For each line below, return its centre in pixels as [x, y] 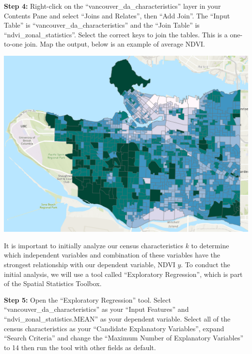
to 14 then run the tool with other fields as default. [80, 347]
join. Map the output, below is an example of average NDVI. [115, 44]
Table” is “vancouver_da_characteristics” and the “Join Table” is [102, 25]
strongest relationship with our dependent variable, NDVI [90, 264]
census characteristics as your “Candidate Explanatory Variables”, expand [114, 328]
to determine [210, 245]
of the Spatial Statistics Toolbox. [53, 283]
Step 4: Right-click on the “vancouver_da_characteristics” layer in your [112, 6]
